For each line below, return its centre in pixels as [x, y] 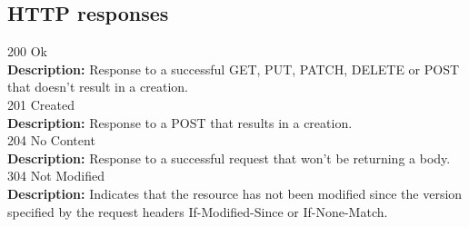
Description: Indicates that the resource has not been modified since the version [235, 193]
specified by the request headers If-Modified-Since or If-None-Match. [198, 211]
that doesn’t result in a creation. [98, 87]
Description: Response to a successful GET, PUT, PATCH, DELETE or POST [234, 69]
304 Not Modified [56, 176]
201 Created [41, 104]
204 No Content [51, 140]
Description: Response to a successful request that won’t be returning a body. [229, 158]
